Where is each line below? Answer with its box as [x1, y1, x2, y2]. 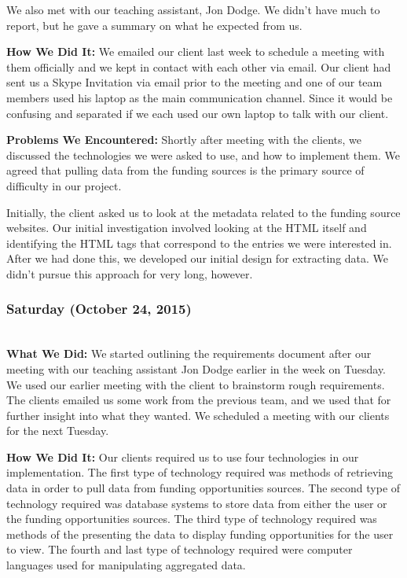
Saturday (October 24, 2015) [6, 299, 192, 318]
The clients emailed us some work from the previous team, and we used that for [6, 392, 391, 408]
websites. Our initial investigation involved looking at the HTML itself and [6, 219, 367, 236]
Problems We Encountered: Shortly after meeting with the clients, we [6, 131, 362, 148]
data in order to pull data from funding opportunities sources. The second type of [6, 480, 401, 496]
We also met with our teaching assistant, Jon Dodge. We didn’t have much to [6, 2, 380, 17]
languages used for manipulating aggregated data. [6, 557, 246, 573]
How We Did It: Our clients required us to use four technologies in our [6, 448, 359, 465]
